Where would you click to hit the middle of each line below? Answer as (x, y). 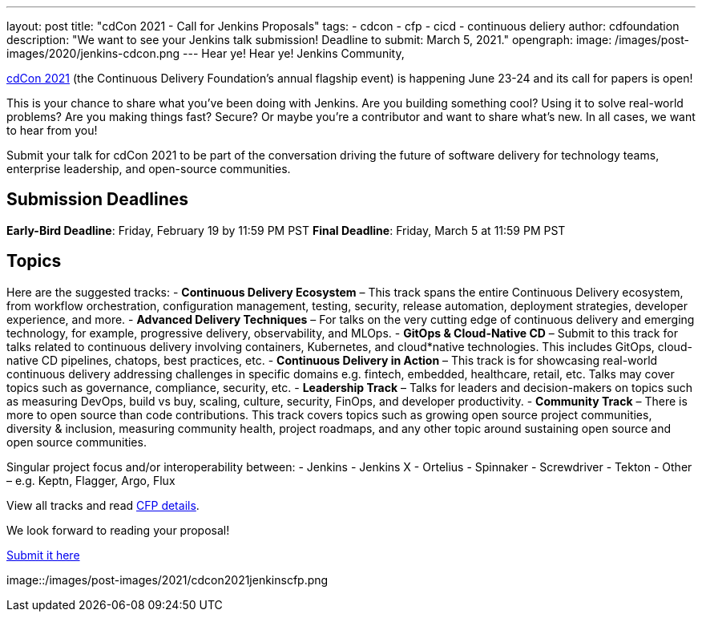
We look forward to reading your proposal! (118, 530)
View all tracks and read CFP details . (103, 505)
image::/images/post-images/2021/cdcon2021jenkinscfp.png (167, 580)
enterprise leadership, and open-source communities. (149, 169)
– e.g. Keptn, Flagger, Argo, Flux (91, 480)
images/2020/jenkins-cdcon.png (93, 53)
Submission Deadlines (98, 200)
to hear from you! (52, 130)
